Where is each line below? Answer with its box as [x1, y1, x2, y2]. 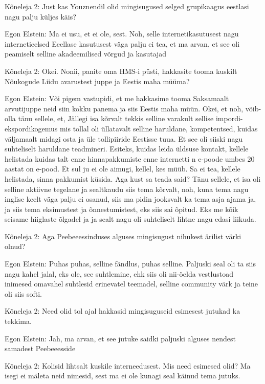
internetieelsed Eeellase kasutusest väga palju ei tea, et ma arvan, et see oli [5, 38, 240, 49]
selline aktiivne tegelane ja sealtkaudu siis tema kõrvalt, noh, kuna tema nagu [5, 183, 249, 194]
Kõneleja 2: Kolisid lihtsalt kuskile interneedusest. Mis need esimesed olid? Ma [5, 360, 251, 371]
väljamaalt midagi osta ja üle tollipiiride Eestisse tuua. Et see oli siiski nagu [5, 133, 243, 144]
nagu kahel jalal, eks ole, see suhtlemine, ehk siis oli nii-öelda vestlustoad [5, 268, 233, 279]
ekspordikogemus [5, 123, 58, 133]
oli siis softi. [5, 288, 42, 299]
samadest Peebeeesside [5, 343, 76, 354]
